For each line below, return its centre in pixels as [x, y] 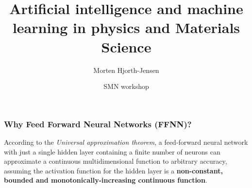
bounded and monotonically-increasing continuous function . [106, 180]
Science [126, 46]
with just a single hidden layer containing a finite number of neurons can [112, 151]
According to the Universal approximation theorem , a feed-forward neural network [126, 142]
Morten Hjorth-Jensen [126, 70]
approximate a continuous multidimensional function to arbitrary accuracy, [116, 161]
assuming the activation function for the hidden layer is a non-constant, [113, 170]
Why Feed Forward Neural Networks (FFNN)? [98, 124]
